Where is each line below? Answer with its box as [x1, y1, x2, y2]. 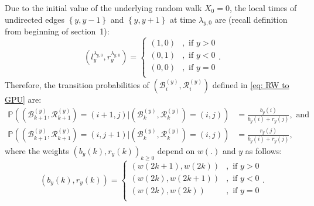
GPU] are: [5, 93, 42, 105]
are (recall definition [214, 13, 288, 25]
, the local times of [229, 2, 297, 13]
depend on [157, 144, 195, 156]
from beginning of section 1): [5, 25, 110, 37]
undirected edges [5, 13, 65, 25]
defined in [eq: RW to [212, 78, 289, 90]
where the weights [5, 144, 69, 156]
